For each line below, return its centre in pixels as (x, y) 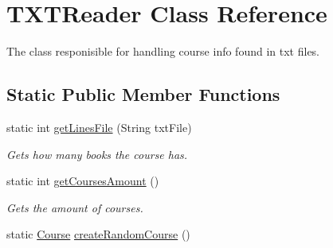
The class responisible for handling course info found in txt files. (163, 51)
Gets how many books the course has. (97, 154)
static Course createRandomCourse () (98, 234)
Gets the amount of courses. (75, 207)
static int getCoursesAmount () (83, 181)
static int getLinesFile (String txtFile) (99, 127)
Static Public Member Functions (143, 94)
